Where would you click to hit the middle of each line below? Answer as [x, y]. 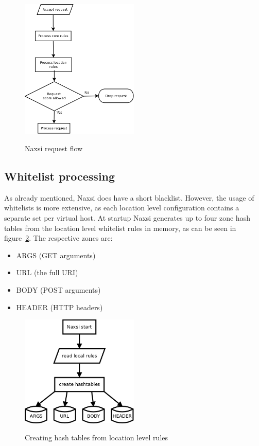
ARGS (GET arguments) [56, 255]
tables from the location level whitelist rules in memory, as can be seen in [120, 228]
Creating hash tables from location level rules [97, 438]
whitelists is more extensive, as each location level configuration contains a [122, 208]
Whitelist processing [60, 176]
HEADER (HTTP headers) [59, 307]
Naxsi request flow [54, 148]
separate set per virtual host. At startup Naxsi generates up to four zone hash [127, 217]
